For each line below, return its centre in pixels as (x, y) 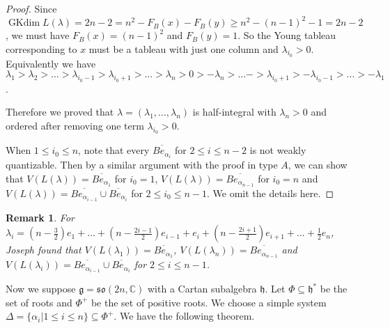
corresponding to (41, 48)
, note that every (114, 150)
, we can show (318, 165)
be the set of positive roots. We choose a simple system (209, 302)
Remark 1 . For (40, 217)
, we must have (38, 35)
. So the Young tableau (287, 35)
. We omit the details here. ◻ (270, 193)
